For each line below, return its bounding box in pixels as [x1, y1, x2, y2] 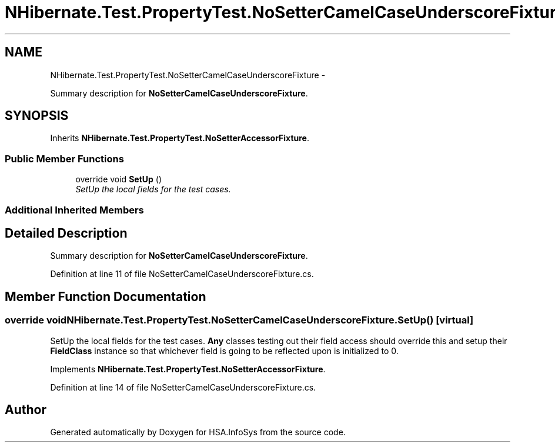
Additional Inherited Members [5, 204, 144, 216]
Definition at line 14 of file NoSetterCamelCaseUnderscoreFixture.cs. [50, 382, 316, 392]
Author [5, 402, 46, 418]
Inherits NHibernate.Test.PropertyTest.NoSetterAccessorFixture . [50, 133, 309, 144]
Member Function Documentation [5, 289, 206, 304]
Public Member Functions [5, 152, 124, 165]
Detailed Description [5, 225, 128, 241]
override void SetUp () [75, 174, 162, 185]
